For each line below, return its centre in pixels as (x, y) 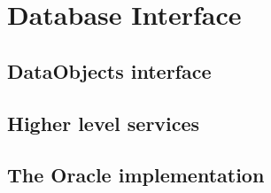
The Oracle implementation (136, 175)
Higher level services (104, 123)
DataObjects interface (109, 70)
